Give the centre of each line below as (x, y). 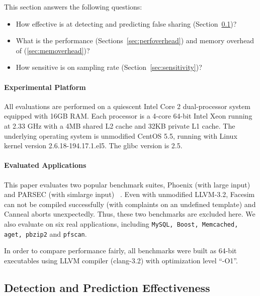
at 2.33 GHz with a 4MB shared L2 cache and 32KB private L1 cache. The (120, 125)
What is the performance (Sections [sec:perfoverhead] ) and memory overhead (135, 40)
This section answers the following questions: (73, 7)
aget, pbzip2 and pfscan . (46, 233)
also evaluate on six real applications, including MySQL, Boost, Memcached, (121, 223)
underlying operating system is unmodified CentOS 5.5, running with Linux (121, 135)
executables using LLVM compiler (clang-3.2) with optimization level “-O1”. (121, 260)
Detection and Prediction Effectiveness (107, 287)
